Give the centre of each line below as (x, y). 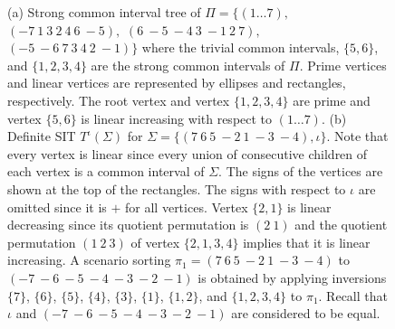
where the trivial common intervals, (241, 47)
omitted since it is (57, 207)
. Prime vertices (343, 65)
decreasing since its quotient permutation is (128, 225)
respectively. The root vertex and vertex (119, 100)
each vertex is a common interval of (106, 171)
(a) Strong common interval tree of (104, 12)
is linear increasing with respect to (177, 118)
